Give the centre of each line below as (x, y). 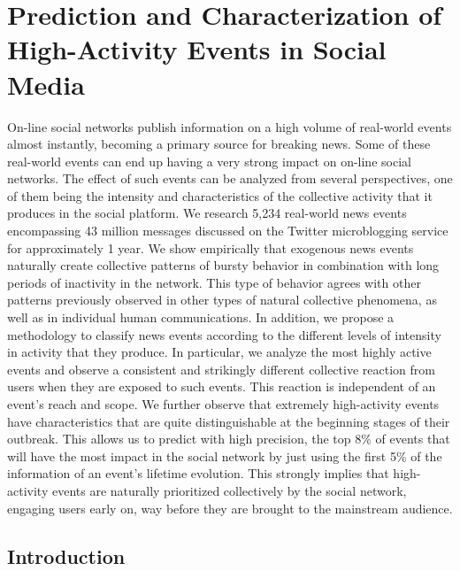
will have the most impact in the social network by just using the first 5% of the (225, 455)
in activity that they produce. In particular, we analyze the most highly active (219, 352)
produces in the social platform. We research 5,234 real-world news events (207, 213)
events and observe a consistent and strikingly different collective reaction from (221, 369)
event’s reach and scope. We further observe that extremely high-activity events (223, 404)
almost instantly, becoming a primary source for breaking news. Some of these (219, 144)
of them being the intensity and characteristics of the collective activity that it (220, 195)
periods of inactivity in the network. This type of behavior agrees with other (214, 282)
